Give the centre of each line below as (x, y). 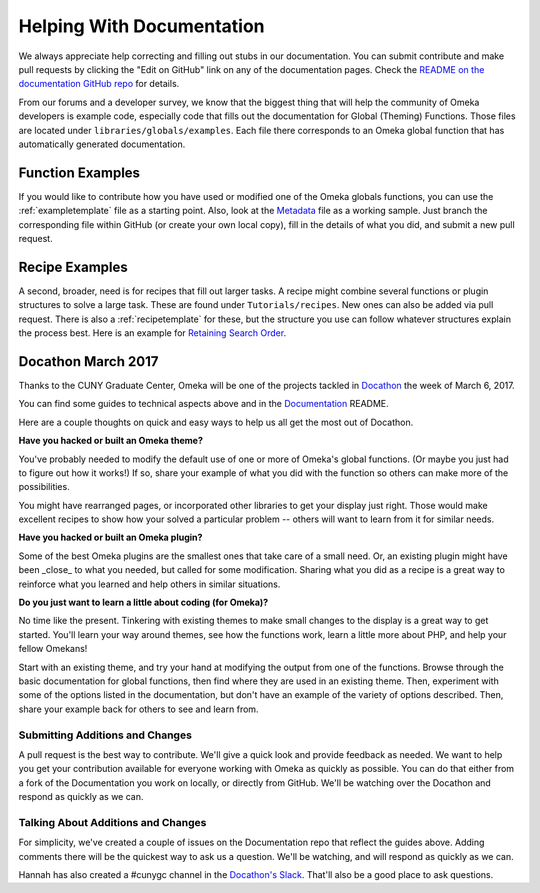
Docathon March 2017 (88, 361)
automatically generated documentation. (102, 144)
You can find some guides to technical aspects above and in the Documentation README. (203, 404)
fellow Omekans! (53, 649)
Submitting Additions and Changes (105, 735)
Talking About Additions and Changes (112, 822)
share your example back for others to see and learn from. (138, 709)
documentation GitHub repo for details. (99, 84)
